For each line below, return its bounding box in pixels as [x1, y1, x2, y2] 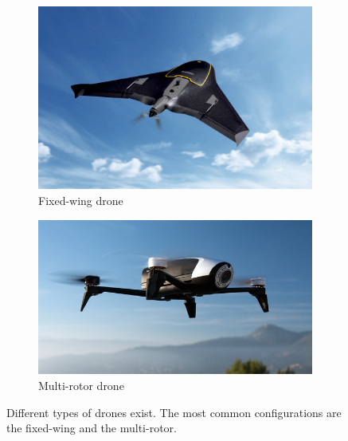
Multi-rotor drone [38, 376, 124, 393]
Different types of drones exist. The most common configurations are [6, 404, 342, 420]
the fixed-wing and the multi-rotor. [6, 419, 177, 436]
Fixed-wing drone [38, 192, 123, 209]
